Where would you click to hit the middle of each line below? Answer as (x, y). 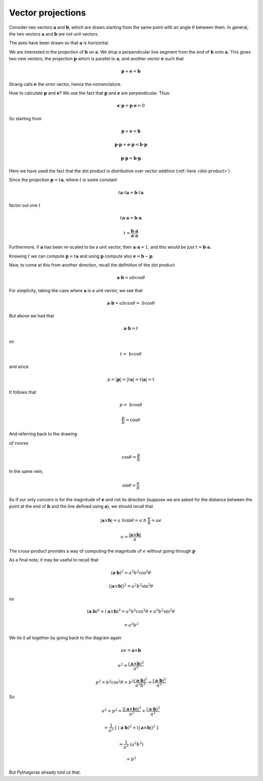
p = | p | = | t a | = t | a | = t (131, 379)
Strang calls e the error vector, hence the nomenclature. (65, 84)
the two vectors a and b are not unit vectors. (54, 34)
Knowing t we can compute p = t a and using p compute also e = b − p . (81, 256)
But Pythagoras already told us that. (45, 772)
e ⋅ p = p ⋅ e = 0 (131, 106)
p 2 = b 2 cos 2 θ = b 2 (115, 682)
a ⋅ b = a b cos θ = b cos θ (131, 303)
